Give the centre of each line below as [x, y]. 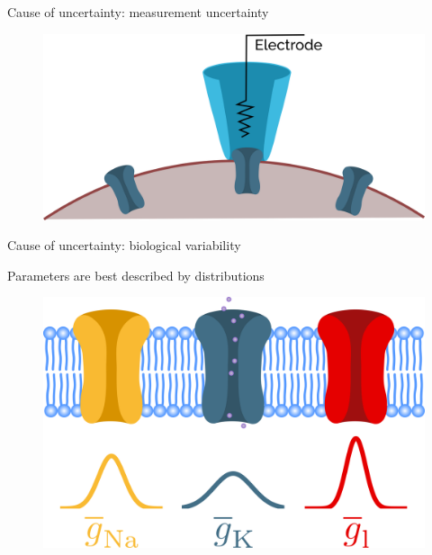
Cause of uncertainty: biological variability [124, 245]
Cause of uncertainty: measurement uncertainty [138, 12]
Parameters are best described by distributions [136, 275]
